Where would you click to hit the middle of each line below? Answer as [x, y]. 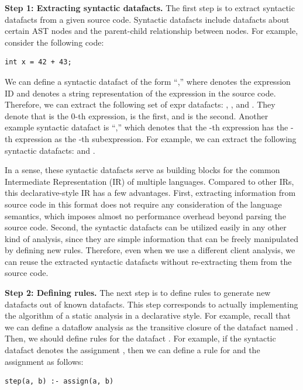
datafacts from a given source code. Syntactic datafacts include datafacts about [147, 19]
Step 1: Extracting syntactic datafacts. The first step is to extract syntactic [150, 8]
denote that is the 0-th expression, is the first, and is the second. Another [137, 115]
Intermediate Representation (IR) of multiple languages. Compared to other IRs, [149, 181]
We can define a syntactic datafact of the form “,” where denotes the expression [148, 81]
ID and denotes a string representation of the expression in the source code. [140, 93]
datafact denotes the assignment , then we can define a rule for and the [132, 350]
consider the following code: [54, 42]
